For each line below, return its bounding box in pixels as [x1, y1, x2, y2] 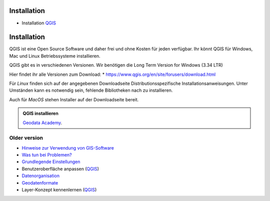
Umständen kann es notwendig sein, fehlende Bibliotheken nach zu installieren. [9, 87, 173, 93]
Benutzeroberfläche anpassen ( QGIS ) [21, 166, 99, 172]
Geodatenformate [21, 180, 58, 186]
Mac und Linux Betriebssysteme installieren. [9, 53, 100, 59]
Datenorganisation [21, 173, 60, 179]
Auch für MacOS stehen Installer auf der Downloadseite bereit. [9, 96, 139, 102]
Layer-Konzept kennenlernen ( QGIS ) [21, 187, 97, 193]
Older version [9, 135, 43, 142]
